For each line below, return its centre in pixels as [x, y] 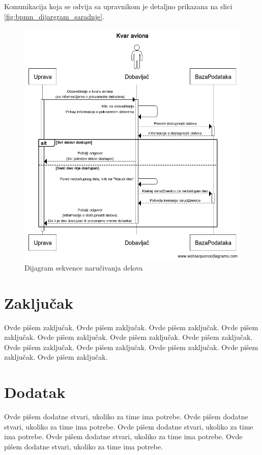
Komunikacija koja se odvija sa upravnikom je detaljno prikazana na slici [118, 6]
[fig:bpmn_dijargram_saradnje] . [54, 16]
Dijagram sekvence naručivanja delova [84, 267]
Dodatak [35, 392]
